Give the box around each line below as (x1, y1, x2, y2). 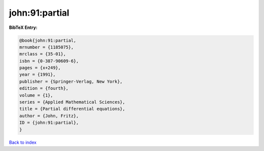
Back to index (9, 139, 37, 145)
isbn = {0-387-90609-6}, (19, 58, 79, 64)
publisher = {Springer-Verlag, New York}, (19, 78, 123, 84)
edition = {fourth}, (19, 86, 68, 91)
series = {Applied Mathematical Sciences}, (19, 100, 126, 105)
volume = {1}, (19, 92, 53, 98)
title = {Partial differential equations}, (19, 106, 126, 112)
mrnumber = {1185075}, (19, 44, 74, 50)
